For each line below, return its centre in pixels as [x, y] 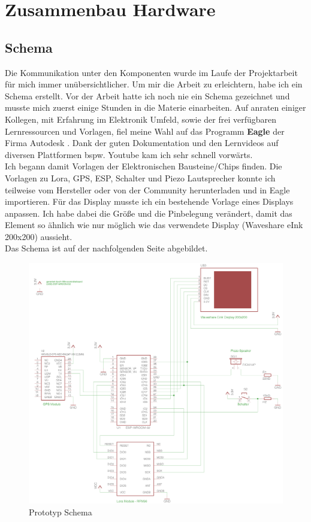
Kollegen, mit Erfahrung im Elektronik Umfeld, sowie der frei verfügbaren [141, 119]
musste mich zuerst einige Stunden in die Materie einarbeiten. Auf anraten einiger [155, 107]
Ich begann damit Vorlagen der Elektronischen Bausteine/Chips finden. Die [144, 166]
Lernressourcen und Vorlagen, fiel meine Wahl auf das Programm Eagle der [145, 131]
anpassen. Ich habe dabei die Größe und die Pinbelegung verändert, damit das [149, 213]
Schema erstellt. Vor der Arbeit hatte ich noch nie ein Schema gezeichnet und [147, 95]
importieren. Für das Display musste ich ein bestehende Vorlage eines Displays [149, 201]
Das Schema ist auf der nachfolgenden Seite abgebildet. [106, 248]
